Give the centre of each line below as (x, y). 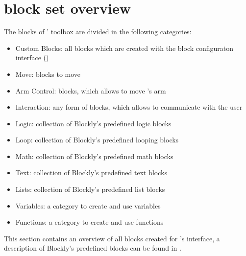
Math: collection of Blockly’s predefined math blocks (94, 156)
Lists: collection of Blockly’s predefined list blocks (90, 189)
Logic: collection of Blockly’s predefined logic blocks (93, 123)
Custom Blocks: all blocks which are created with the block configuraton (124, 48)
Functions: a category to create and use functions (89, 222)
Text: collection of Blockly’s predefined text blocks (91, 173)
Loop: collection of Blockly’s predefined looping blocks (97, 140)
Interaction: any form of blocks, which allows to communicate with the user (129, 107)
